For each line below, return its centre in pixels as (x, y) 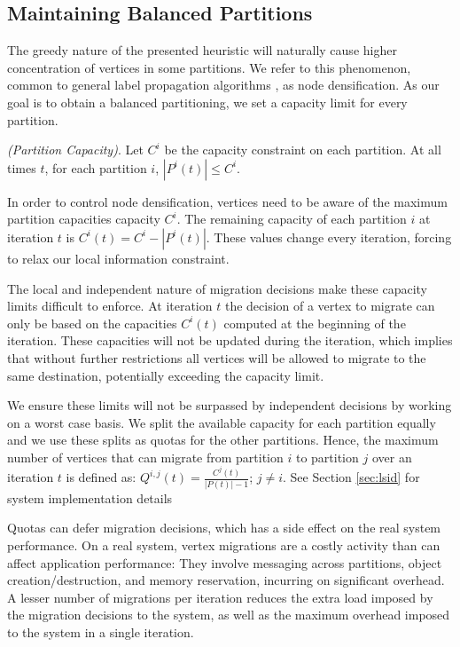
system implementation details (90, 497)
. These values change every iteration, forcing (329, 237)
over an (392, 457)
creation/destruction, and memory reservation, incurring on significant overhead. (226, 580)
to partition (327, 457)
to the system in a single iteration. (101, 631)
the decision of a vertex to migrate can (330, 306)
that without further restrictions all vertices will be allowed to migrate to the (217, 357)
